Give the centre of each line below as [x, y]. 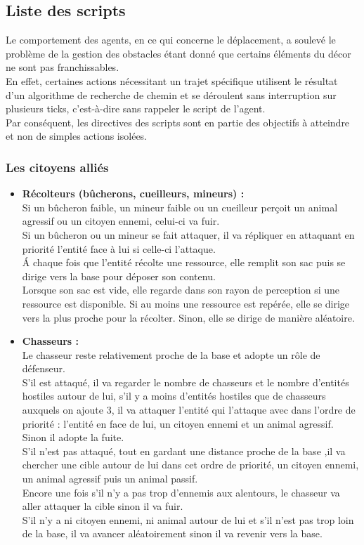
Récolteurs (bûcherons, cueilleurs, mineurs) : [133, 193]
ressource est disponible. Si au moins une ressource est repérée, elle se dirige [186, 303]
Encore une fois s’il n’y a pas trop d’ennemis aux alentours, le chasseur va [181, 492]
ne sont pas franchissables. [63, 67]
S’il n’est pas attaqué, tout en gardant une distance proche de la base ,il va [184, 451]
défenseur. [44, 368]
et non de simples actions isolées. [77, 136]
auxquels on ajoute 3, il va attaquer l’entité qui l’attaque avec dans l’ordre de [189, 410]
